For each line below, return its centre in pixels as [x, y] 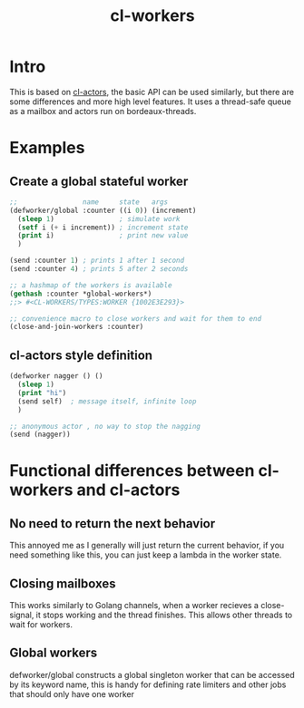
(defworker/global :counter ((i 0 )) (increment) [103, 210]
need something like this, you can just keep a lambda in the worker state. [146, 555]
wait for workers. [41, 625]
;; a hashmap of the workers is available [91, 285]
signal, [22, 615]
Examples [47, 148]
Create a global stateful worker [99, 181]
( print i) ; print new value [103, 236]
